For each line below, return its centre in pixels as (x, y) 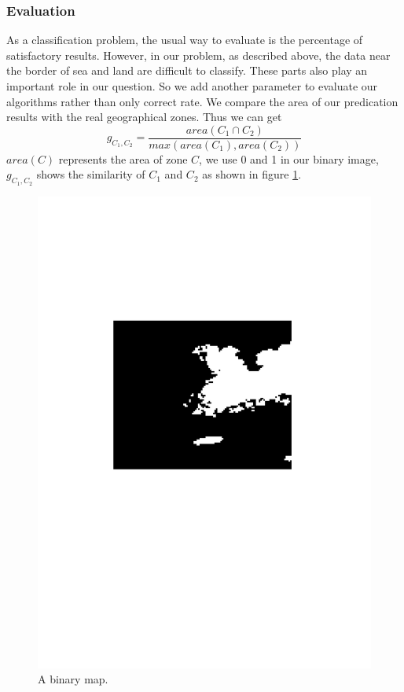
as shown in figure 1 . (252, 174)
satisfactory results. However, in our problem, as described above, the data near (198, 55)
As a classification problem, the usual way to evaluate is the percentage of (185, 40)
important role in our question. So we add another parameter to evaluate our (192, 86)
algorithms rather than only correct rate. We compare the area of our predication (202, 101)
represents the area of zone (123, 158)
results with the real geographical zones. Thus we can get (144, 117)
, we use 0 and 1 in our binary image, (289, 158)
